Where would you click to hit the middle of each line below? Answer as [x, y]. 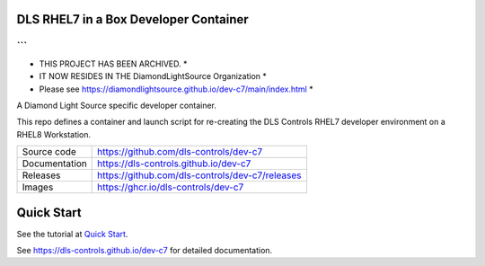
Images [38, 187]
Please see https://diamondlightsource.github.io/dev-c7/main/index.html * [176, 89]
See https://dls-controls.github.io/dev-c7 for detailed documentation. [145, 251]
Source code [49, 152]
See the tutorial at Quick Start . [72, 234]
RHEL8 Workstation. [54, 134]
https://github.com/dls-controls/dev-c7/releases [199, 175]
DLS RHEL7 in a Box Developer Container [132, 19]
